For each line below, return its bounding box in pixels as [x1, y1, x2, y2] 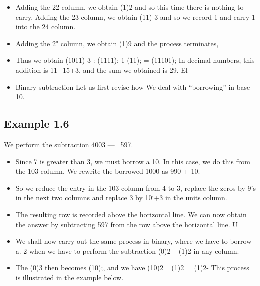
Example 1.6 [4, 116, 69, 131]
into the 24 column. [15, 21, 76, 32]
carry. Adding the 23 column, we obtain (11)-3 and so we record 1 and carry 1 [15, 11, 255, 22]
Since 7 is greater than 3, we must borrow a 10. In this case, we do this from [15, 156, 250, 166]
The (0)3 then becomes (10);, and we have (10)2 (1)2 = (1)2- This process [15, 262, 249, 273]
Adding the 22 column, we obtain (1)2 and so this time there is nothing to [15, 2, 244, 12]
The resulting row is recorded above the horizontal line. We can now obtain [15, 209, 247, 219]
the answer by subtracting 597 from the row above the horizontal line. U [15, 219, 238, 229]
